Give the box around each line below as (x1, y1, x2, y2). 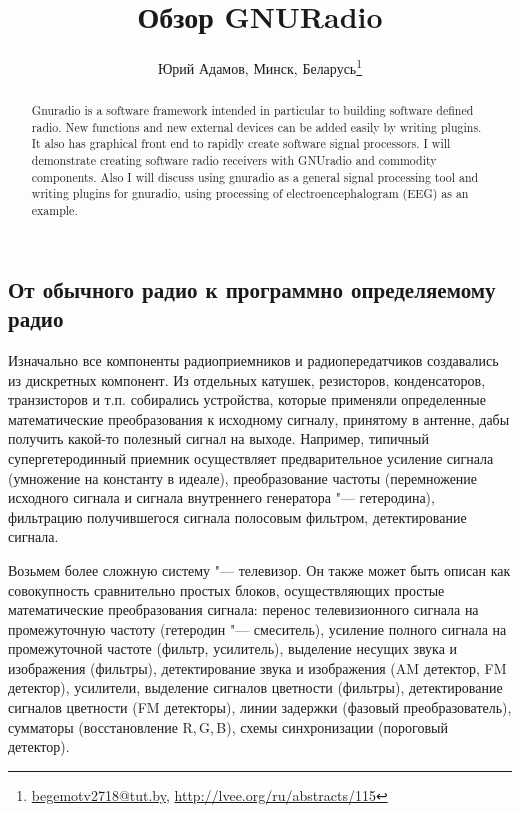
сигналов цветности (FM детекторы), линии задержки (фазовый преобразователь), (8, 697, 512, 718)
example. (31, 202, 78, 219)
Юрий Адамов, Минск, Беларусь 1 (157, 55, 363, 78)
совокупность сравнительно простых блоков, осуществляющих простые (8, 579, 445, 600)
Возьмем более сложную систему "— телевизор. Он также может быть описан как (8, 559, 511, 580)
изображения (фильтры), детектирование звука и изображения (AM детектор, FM (8, 657, 507, 678)
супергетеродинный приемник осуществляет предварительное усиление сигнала (8, 447, 494, 468)
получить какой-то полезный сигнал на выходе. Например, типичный (8, 428, 429, 449)
